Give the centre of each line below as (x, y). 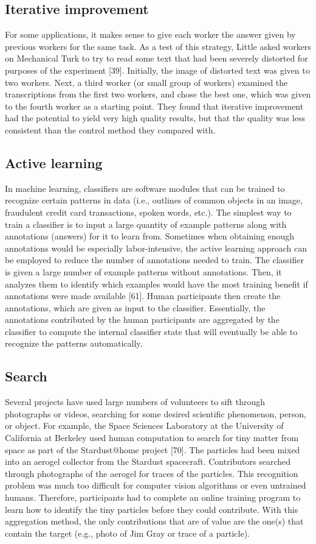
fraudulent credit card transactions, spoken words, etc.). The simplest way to (148, 212)
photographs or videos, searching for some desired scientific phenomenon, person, (156, 413)
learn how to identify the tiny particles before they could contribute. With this (152, 509)
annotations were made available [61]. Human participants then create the (143, 296)
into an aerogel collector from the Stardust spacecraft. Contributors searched (148, 461)
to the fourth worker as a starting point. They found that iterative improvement (154, 106)
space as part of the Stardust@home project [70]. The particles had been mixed (153, 449)
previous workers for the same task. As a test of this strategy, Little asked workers (158, 46)
